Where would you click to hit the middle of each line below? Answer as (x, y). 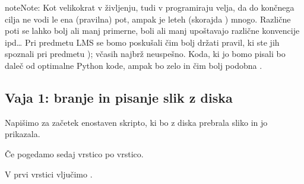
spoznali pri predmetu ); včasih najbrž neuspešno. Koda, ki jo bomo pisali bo (145, 54)
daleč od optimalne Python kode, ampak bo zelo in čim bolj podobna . (134, 65)
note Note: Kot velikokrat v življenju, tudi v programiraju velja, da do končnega (150, 7)
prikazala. (23, 134)
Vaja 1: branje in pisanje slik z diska (119, 97)
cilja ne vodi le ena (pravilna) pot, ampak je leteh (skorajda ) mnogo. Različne (148, 19)
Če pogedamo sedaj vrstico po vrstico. (74, 153)
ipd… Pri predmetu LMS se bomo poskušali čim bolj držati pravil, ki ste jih (142, 42)
